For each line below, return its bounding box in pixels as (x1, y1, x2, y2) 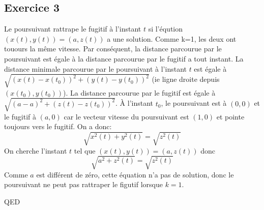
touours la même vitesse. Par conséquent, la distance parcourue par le (4, 43, 222, 54)
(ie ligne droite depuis (152, 74, 220, 84)
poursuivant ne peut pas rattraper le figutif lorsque (4, 179, 163, 190)
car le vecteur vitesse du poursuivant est (64, 111, 189, 122)
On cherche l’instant (4, 145, 67, 156)
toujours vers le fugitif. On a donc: (4, 121, 112, 132)
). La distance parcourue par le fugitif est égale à (63, 87, 216, 98)
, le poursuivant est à (161, 98, 227, 108)
